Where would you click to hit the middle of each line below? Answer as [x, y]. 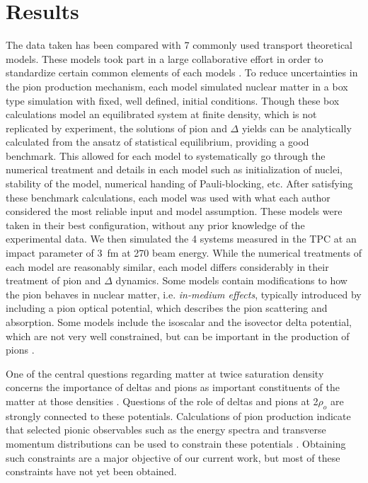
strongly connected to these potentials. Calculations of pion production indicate [178, 415]
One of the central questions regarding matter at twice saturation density [165, 373]
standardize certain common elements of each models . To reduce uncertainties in [182, 72]
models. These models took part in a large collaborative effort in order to [165, 58]
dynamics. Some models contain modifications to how [231, 280]
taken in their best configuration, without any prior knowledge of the [155, 225]
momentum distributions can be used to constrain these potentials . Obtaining [176, 443]
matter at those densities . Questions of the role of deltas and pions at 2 [162, 401]
